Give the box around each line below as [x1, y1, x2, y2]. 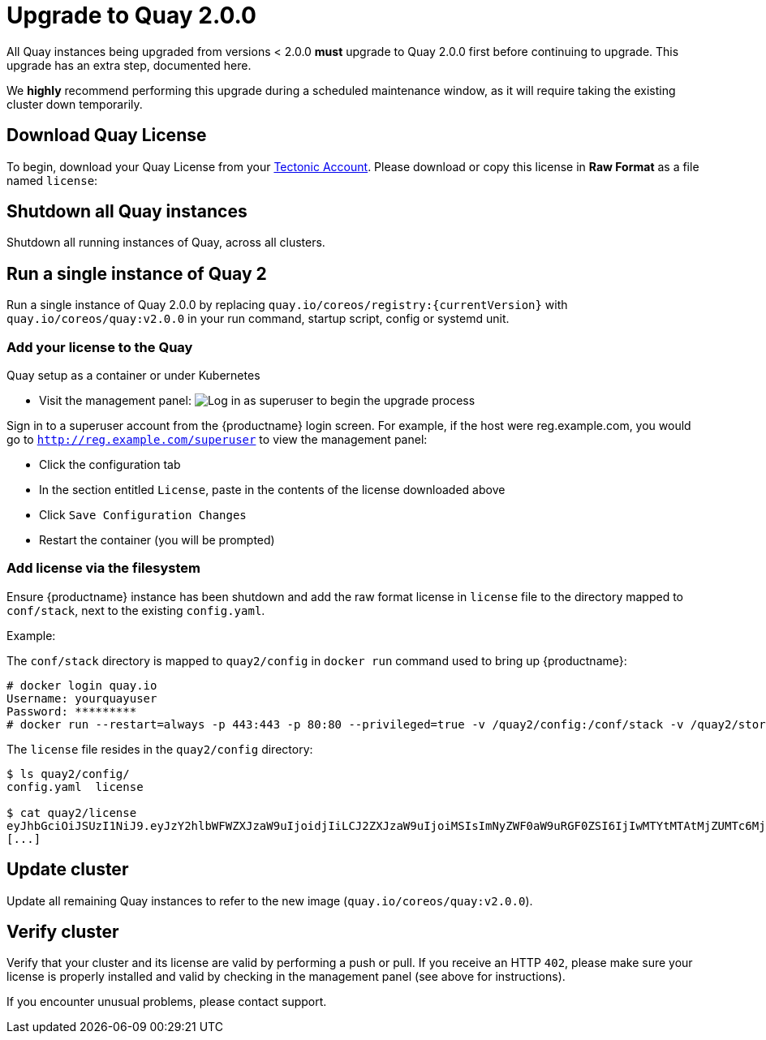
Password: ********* [6, 704, 137, 718]
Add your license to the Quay [6, 338, 193, 355]
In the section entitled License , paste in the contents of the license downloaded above [39, 483, 506, 497]
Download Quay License [6, 125, 207, 146]
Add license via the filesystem [6, 560, 200, 577]
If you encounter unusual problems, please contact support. [6, 995, 327, 1009]
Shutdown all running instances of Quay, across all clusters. [6, 235, 325, 250]
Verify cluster [6, 922, 119, 943]
